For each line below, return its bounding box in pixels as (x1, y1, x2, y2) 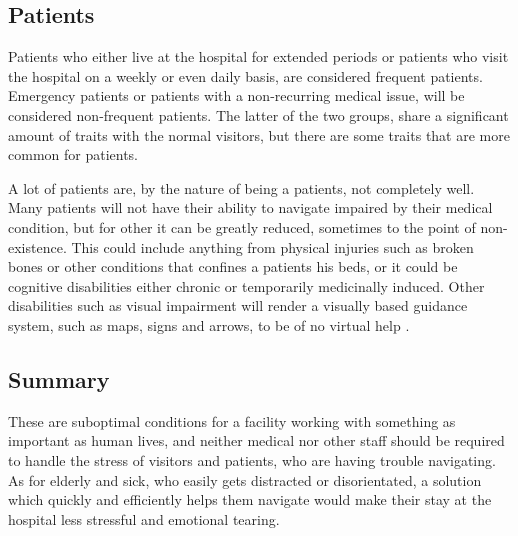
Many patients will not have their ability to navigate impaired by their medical (8, 197, 493, 218)
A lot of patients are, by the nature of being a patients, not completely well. (8, 177, 475, 198)
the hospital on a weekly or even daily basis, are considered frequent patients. (8, 65, 483, 86)
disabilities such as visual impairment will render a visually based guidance (8, 295, 468, 316)
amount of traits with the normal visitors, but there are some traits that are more (8, 124, 510, 145)
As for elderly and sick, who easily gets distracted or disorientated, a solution (8, 469, 482, 490)
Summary (8, 363, 110, 394)
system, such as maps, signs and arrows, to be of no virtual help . (8, 314, 410, 335)
